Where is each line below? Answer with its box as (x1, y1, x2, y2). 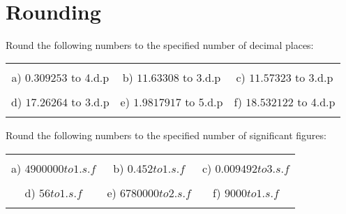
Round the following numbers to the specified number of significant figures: (6, 128, 326, 143)
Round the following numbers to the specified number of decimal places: (6, 37, 314, 52)
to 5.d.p (185, 94, 223, 110)
